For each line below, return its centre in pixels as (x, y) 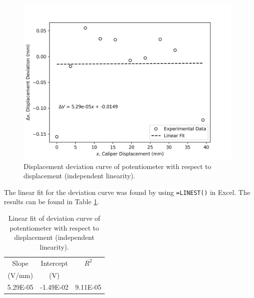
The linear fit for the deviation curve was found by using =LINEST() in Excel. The (127, 192)
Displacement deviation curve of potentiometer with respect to (117, 166)
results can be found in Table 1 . (52, 202)
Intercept (54, 263)
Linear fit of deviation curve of (54, 218)
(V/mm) (20, 275)
